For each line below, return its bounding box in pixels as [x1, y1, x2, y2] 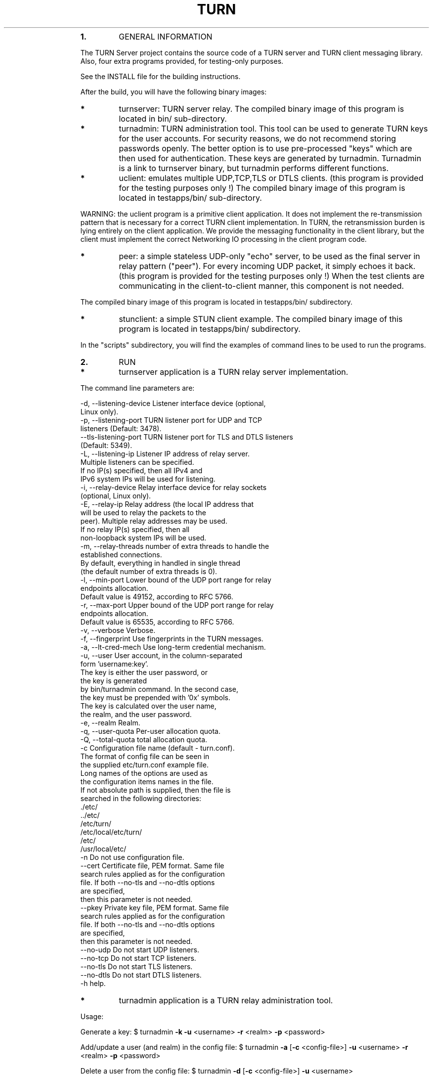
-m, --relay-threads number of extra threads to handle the [80, 541, 269, 550]
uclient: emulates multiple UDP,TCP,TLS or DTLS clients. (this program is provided [119, 173, 424, 183]
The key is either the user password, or [80, 668, 208, 676]
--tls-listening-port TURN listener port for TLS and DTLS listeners [80, 432, 293, 441]
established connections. [80, 550, 162, 559]
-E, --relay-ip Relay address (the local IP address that [80, 499, 254, 508]
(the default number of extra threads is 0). [80, 567, 217, 576]
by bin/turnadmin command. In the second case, [80, 684, 238, 693]
